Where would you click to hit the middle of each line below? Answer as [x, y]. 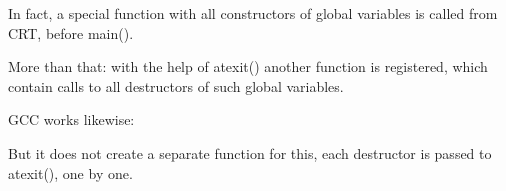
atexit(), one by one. [70, 172]
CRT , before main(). [71, 32]
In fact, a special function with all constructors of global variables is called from [253, 13]
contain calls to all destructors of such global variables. [176, 85]
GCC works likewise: [71, 119]
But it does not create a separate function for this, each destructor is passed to [250, 152]
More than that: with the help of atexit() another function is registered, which [248, 66]
